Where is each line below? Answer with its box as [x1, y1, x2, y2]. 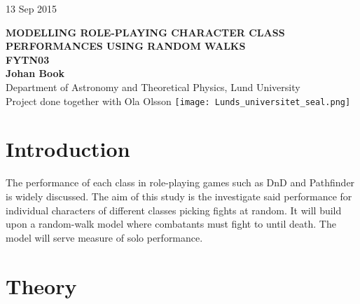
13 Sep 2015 [6, 1, 57, 15]
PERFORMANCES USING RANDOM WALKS [6, 39, 246, 53]
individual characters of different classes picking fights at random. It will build [6, 202, 342, 217]
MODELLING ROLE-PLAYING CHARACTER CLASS [6, 25, 285, 39]
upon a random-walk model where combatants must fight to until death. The [6, 216, 336, 231]
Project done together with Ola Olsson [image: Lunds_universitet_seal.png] [6, 93, 351, 108]
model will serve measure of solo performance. [6, 230, 203, 244]
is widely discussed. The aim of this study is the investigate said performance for [6, 188, 352, 203]
